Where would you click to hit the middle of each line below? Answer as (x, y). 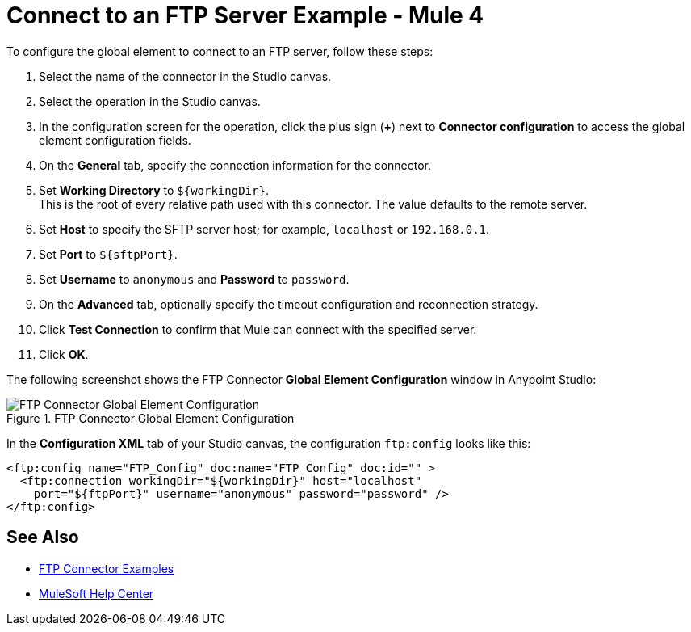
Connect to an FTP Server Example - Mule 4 (245, 15)
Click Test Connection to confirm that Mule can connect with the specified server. (258, 329)
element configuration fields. (115, 140)
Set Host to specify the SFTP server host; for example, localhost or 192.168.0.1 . (264, 229)
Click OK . (64, 354)
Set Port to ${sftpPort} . (108, 254)
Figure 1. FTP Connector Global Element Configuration (151, 418)
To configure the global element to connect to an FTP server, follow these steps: (220, 51)
